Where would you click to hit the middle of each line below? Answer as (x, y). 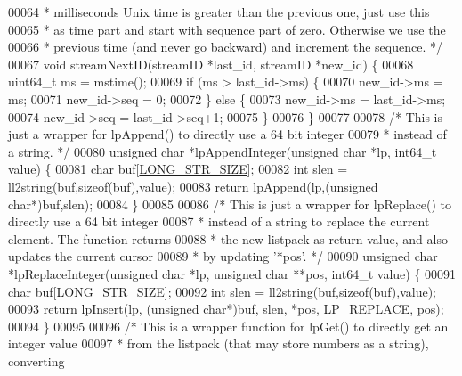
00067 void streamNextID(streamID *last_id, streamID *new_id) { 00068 (211, 64)
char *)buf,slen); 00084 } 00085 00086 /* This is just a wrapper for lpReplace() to (230, 204)
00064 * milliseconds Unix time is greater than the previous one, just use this (219, 12)
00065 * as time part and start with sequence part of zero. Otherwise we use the (227, 29)
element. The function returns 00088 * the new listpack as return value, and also (228, 238)
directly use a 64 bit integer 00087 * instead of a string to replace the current (219, 221)
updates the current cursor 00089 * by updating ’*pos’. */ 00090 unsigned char (223, 256)
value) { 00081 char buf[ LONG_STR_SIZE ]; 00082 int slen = (178, 169)
